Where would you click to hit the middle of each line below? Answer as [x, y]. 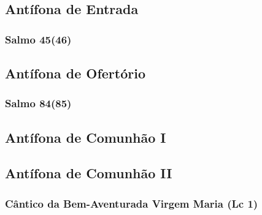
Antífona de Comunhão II [89, 173]
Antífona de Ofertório [75, 73]
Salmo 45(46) [38, 39]
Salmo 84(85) [38, 103]
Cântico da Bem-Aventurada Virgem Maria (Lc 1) [132, 203]
